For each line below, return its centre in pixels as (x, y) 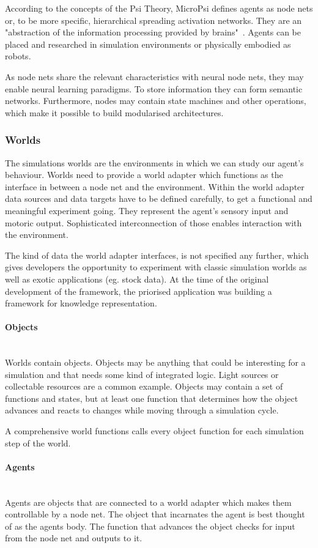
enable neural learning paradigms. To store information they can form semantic (154, 88)
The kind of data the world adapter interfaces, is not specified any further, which (157, 255)
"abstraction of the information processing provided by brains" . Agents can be (153, 32)
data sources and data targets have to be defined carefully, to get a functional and (159, 198)
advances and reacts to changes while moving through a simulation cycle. (142, 410)
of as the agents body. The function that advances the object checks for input (150, 526)
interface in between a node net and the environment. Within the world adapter (155, 186)
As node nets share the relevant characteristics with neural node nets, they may (154, 76)
